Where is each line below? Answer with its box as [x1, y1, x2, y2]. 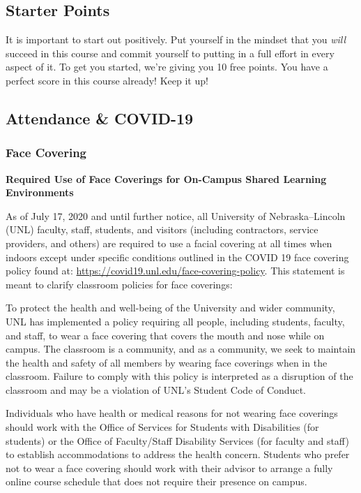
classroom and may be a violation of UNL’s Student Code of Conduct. [6, 382, 306, 397]
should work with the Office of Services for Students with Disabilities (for [6, 420, 319, 434]
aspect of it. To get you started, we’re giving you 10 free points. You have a [6, 59, 328, 74]
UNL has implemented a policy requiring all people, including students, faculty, [6, 314, 345, 328]
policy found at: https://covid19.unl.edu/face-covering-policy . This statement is [6, 263, 345, 278]
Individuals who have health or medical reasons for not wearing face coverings [6, 406, 338, 420]
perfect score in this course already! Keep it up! [6, 73, 208, 87]
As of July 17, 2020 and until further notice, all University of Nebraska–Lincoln [6, 208, 346, 223]
